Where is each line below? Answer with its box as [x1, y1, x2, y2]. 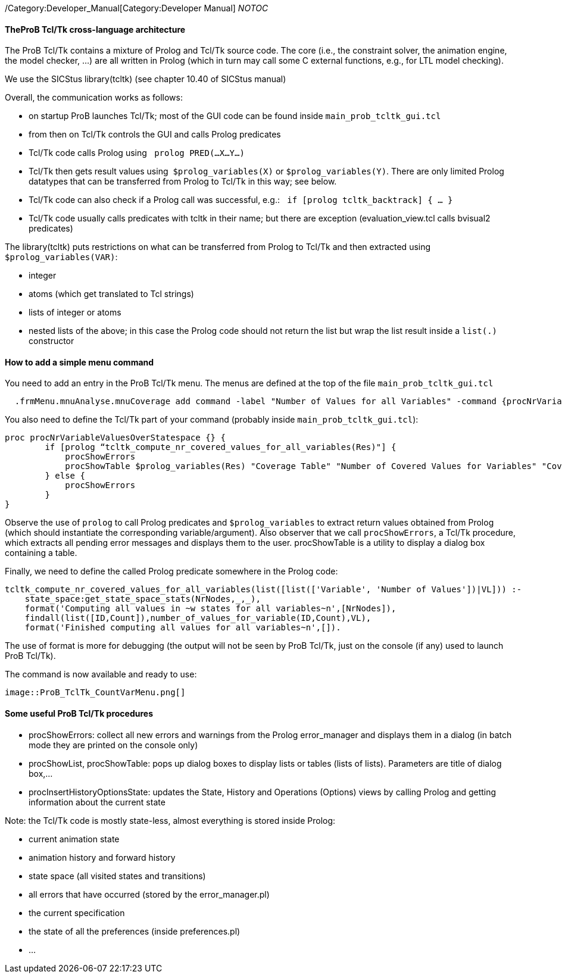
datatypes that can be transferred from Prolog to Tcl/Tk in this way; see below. [29, 176, 337, 187]
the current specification [29, 907, 125, 918]
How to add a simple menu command [5, 357, 154, 367]
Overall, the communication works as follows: [5, 92, 183, 103]
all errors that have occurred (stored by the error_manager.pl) [29, 889, 270, 899]
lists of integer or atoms [29, 307, 121, 318]
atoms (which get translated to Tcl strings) [29, 289, 194, 299]
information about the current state [29, 796, 166, 807]
